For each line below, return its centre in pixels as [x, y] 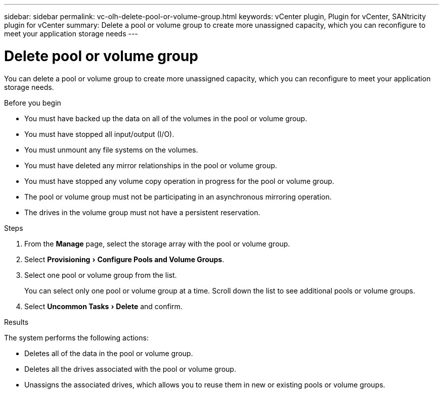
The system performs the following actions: [76, 337]
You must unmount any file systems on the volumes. [111, 150]
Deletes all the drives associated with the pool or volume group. [130, 369]
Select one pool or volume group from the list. [101, 275]
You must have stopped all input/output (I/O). [99, 134]
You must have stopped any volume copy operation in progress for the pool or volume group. [179, 181]
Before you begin [33, 103]
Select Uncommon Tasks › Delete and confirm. [103, 306]
